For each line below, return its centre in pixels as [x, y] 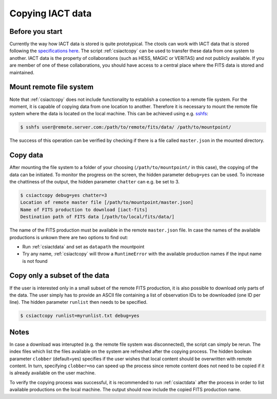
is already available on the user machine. [53, 373]
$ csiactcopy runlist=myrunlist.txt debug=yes [80, 316]
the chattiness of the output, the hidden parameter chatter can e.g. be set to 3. [94, 181]
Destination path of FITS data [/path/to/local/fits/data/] [97, 217]
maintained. [22, 72]
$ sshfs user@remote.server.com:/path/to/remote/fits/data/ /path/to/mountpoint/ [126, 127]
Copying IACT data [51, 13]
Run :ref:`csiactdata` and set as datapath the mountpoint [83, 246]
